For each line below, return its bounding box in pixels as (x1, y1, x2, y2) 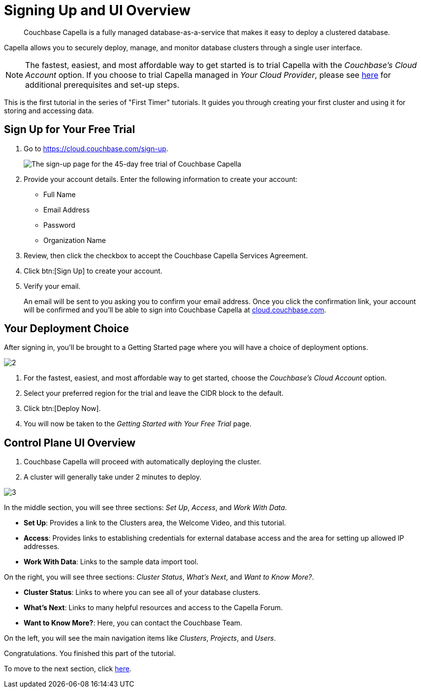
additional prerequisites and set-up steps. (25, 79, 180, 90)
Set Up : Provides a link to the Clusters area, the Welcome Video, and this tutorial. (24, 519, 286, 527)
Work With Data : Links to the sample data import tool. (24, 557, 198, 566)
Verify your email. (24, 281, 81, 290)
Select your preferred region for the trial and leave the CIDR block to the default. (24, 389, 284, 398)
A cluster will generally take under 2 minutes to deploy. (24, 473, 201, 482)
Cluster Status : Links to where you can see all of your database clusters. (24, 588, 260, 597)
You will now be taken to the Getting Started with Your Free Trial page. (24, 419, 252, 428)
